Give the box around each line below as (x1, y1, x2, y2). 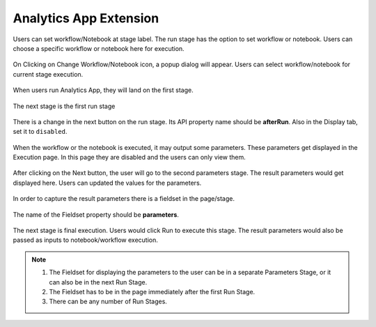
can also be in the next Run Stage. (49, 277, 148, 286)
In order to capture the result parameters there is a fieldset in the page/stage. (13, 195, 235, 203)
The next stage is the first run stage (13, 102, 116, 110)
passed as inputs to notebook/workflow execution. (13, 236, 158, 244)
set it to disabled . (13, 128, 68, 136)
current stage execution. (13, 70, 84, 78)
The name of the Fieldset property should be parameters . (13, 210, 179, 219)
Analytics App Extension (13, 10, 159, 26)
